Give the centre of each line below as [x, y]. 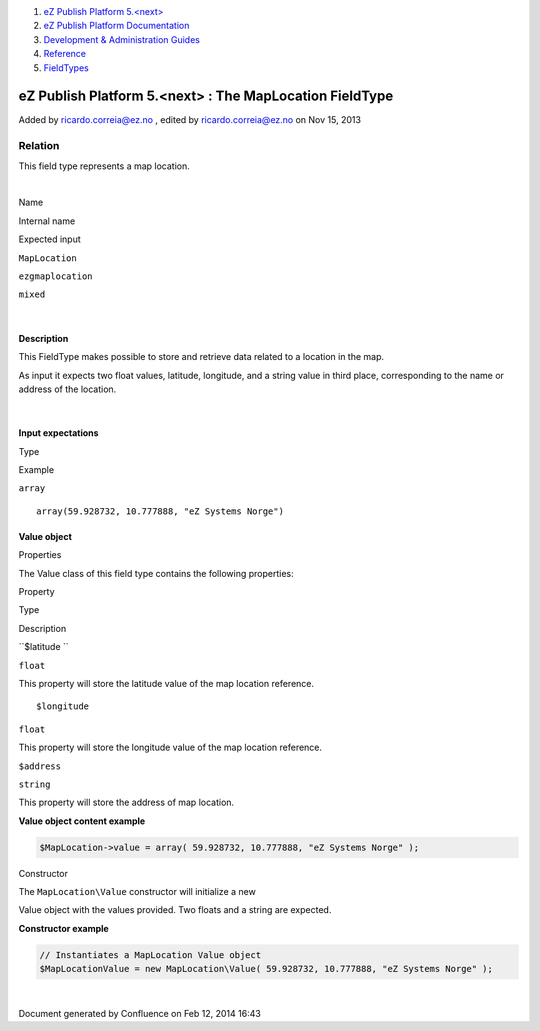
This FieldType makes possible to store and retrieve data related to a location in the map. [201, 357]
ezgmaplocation [56, 276]
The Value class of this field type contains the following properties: [156, 573]
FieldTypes [66, 67]
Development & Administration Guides [121, 39]
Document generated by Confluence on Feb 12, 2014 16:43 [140, 1013]
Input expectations [58, 433]
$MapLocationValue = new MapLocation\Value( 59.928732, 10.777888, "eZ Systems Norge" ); [266, 969]
